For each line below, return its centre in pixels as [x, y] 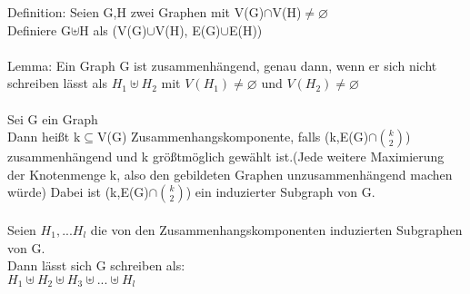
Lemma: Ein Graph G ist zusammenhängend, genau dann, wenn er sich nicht [222, 65]
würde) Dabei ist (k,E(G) [78, 192]
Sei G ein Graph [53, 118]
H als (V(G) [113, 29]
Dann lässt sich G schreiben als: [96, 265]
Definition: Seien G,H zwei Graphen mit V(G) [136, 12]
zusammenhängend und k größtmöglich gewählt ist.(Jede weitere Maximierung [226, 157]
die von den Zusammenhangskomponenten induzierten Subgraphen [276, 229]
